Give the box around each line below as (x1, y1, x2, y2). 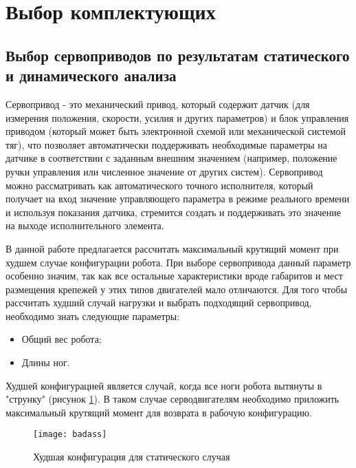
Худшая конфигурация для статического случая (33, 449, 230, 464)
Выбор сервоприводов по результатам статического (5, 44, 350, 65)
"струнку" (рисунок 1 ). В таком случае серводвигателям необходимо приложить (5, 392, 340, 406)
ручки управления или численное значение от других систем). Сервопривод (5, 164, 323, 178)
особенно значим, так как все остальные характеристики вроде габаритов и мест (5, 268, 343, 283)
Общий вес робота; (21, 332, 102, 346)
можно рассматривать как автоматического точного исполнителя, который (5, 178, 313, 192)
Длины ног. (21, 355, 70, 370)
